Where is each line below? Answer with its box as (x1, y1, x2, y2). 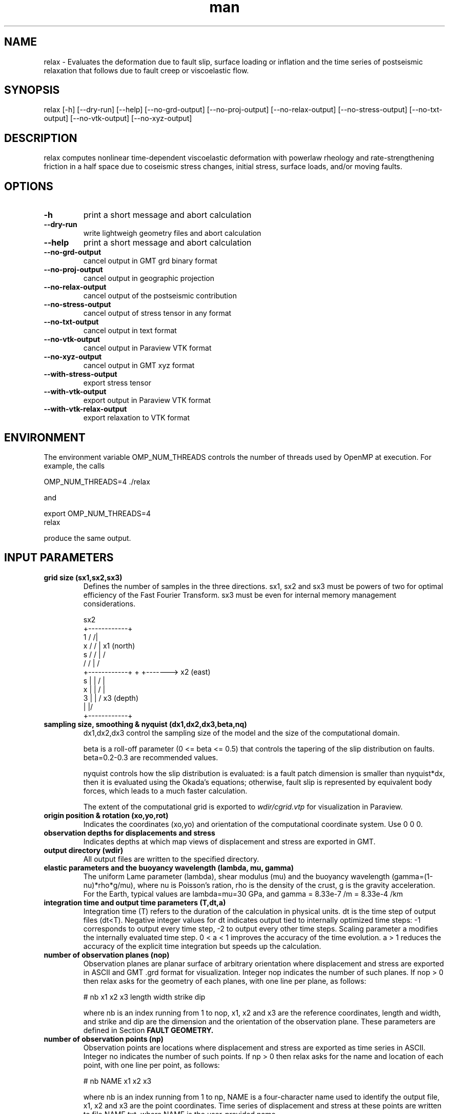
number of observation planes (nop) (44, 950, 170, 959)
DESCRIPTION (4, 131, 77, 145)
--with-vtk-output (44, 387, 107, 396)
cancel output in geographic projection (83, 274, 215, 283)
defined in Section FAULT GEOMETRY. (83, 1025, 214, 1035)
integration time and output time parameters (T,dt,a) (44, 898, 226, 907)
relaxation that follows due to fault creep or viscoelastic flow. (44, 66, 249, 75)
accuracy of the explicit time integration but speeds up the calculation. (83, 941, 321, 950)
